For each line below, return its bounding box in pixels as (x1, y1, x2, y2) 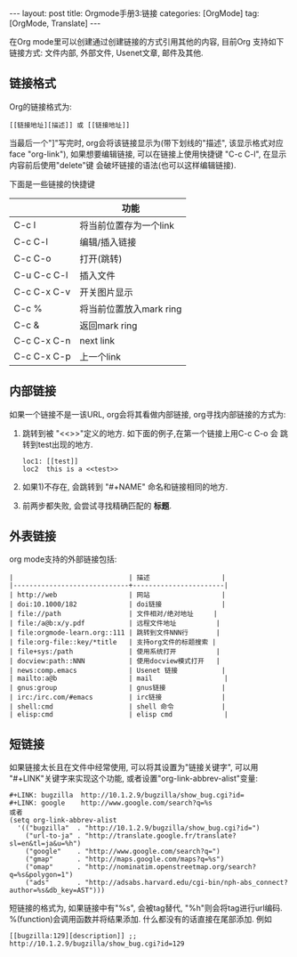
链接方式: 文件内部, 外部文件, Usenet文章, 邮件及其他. (9, 47, 204, 58)
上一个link (79, 350, 122, 362)
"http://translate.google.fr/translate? (84, 831, 237, 840)
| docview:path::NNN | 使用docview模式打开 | (9, 657, 221, 666)
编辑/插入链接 (79, 236, 137, 248)
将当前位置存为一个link (79, 219, 175, 231)
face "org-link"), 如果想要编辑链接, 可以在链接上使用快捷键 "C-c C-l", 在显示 (9, 149, 287, 159)
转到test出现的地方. (21, 439, 93, 450)
